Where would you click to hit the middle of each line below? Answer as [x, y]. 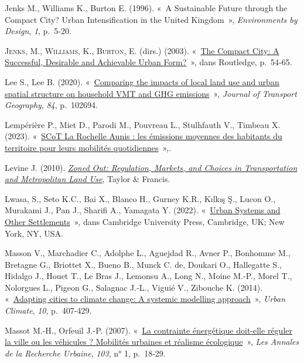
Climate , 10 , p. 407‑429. [48, 310]
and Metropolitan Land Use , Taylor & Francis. [88, 179]
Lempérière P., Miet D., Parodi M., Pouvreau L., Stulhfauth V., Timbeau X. [143, 124]
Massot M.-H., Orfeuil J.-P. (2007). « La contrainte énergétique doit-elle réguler [148, 330]
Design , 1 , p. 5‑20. [38, 31]
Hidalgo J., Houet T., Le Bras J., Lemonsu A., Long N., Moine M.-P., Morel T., [148, 276]
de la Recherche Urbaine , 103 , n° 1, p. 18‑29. [85, 353]
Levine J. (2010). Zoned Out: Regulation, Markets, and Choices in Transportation [151, 167]
